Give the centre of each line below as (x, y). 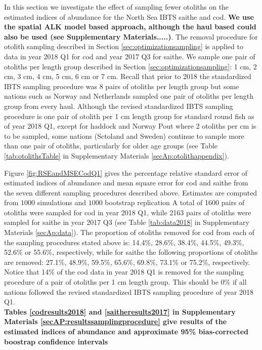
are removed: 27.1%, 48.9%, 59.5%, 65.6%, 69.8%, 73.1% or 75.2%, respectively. (127, 262)
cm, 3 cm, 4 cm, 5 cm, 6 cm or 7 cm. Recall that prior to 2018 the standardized (128, 76)
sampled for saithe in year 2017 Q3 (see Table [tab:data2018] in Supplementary (127, 222)
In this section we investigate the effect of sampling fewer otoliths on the (117, 7)
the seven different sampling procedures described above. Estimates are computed (131, 192)
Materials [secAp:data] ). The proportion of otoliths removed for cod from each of (129, 232)
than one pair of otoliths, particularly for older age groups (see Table (111, 146)
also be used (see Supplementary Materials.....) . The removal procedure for (131, 36)
